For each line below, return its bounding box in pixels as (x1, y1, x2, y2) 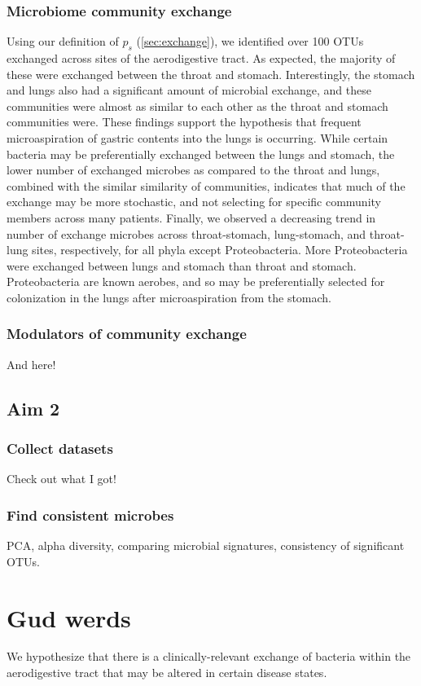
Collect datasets (7, 438, 113, 459)
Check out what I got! (7, 470, 116, 487)
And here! (7, 355, 56, 372)
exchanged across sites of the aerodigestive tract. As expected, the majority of (7, 50, 396, 67)
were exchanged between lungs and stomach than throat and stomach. (7, 257, 357, 274)
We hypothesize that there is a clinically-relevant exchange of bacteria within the (7, 648, 411, 665)
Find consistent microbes (7, 504, 174, 525)
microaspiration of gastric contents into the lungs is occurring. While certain (7, 129, 388, 146)
